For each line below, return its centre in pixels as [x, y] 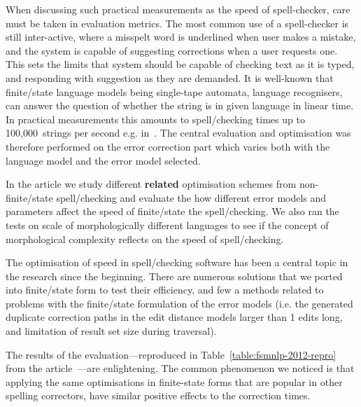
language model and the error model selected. [103, 160]
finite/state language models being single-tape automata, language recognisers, [174, 91]
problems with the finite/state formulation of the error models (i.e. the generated [179, 303]
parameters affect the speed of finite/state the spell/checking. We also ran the [172, 211]
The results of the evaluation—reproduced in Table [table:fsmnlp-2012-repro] [171, 354]
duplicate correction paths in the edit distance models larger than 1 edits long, [174, 317]
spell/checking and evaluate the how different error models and [191, 197]
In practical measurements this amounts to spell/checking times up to [155, 119]
